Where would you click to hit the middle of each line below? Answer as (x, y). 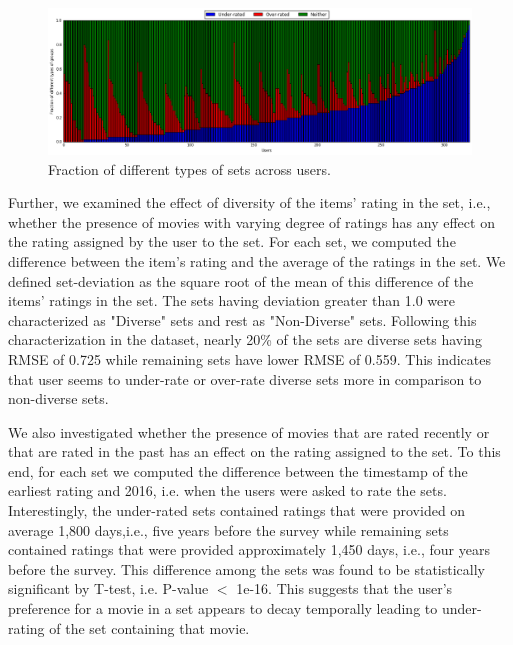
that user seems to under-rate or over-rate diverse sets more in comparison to (245, 378)
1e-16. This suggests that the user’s (344, 588)
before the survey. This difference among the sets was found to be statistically (247, 568)
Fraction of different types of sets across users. (189, 168)
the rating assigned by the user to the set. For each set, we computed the (232, 241)
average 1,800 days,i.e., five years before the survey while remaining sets (228, 529)
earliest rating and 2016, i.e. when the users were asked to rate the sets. (227, 490)
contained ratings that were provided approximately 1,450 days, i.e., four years (249, 549)
